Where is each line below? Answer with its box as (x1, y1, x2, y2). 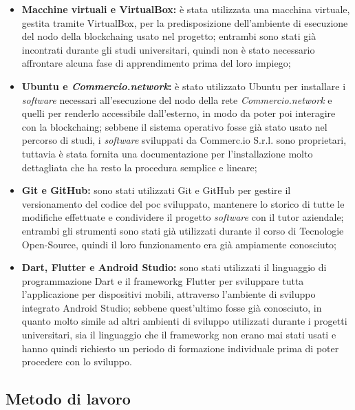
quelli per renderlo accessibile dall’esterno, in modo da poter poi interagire (21, 106, 336, 120)
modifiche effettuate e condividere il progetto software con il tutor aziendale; (21, 210, 344, 224)
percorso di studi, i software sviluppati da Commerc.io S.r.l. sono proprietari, (21, 133, 347, 147)
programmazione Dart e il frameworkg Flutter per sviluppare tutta (21, 273, 304, 288)
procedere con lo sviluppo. (21, 354, 132, 369)
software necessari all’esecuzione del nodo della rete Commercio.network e (21, 92, 332, 107)
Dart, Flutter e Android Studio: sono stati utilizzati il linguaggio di (21, 260, 327, 274)
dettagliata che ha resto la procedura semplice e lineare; (21, 160, 257, 174)
